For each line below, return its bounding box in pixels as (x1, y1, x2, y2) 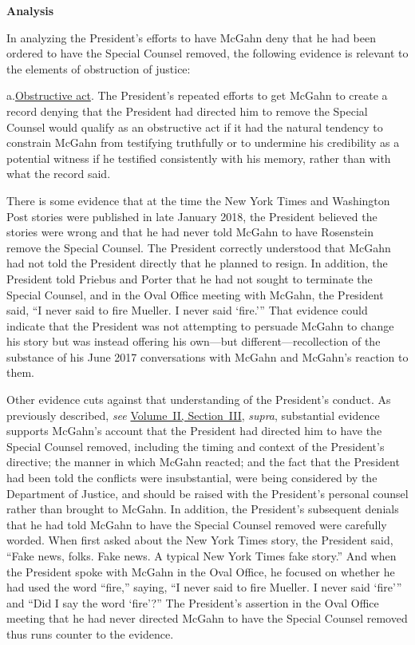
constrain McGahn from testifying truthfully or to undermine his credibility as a (6, 134, 400, 151)
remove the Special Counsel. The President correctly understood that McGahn (6, 239, 391, 255)
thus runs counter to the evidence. (6, 625, 174, 642)
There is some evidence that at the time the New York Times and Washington (6, 192, 390, 208)
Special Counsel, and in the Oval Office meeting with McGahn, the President (6, 286, 384, 303)
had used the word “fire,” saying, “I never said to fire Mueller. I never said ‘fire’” (6, 579, 402, 596)
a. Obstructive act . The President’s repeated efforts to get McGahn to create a (6, 87, 388, 104)
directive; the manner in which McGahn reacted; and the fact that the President (6, 453, 400, 470)
